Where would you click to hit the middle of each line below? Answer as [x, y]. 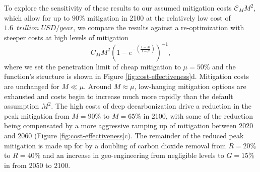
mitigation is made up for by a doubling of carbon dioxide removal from [115, 145]
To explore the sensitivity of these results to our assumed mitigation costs [118, 8]
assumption [22, 106]
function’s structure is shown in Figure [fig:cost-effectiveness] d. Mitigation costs [126, 76]
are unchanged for [32, 86]
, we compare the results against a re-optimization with [159, 27]
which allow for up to [37, 17]
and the [224, 66]
